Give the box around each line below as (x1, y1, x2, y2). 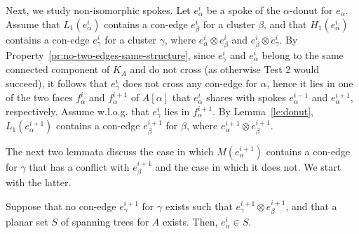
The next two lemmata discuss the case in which (6, 143, 214, 158)
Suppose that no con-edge (6, 198, 116, 213)
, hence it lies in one (266, 75, 353, 90)
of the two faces (6, 90, 73, 105)
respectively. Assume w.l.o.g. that (6, 104, 149, 118)
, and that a (285, 198, 337, 213)
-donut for (290, 3, 333, 17)
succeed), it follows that (6, 75, 108, 90)
